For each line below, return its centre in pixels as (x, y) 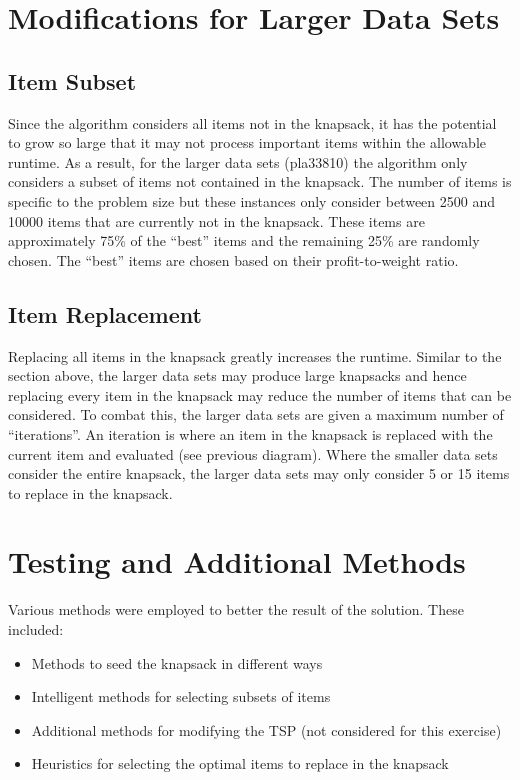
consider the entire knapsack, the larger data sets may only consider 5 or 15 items (259, 473)
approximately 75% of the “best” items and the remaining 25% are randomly (244, 240)
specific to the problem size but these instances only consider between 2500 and (251, 200)
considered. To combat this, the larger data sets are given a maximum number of (256, 414)
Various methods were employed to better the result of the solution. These (236, 609)
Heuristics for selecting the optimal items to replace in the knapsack (240, 763)
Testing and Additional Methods (237, 561)
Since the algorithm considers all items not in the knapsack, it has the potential (252, 122)
